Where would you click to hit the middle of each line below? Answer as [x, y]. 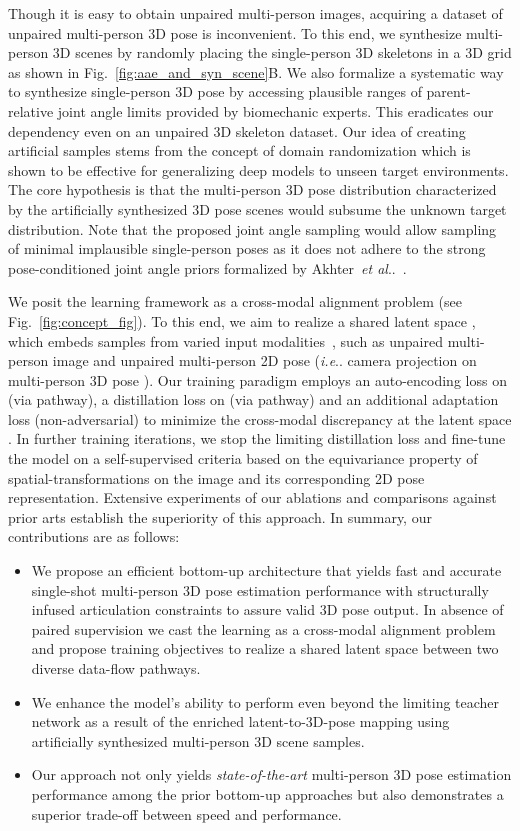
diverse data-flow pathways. [116, 668]
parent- [448, 91]
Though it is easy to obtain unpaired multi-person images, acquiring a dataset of [255, 13]
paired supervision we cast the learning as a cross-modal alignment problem [263, 628]
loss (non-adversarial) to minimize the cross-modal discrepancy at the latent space [260, 418]
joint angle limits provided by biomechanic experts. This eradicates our [275, 110]
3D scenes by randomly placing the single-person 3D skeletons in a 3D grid [282, 52]
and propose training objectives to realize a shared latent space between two [265, 648]
